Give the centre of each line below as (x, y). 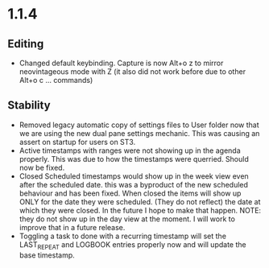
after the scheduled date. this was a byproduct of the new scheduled (134, 184)
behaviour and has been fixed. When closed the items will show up (130, 193)
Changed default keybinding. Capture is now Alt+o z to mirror (121, 63)
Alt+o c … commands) (56, 80)
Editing (26, 44)
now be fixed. (42, 167)
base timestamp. (47, 255)
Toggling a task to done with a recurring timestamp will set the (123, 236)
